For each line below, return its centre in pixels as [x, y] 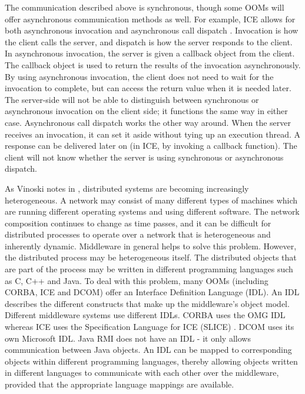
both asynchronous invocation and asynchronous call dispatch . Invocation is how [152, 30]
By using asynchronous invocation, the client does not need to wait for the [139, 76]
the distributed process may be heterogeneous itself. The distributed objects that [151, 257]
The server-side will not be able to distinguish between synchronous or [132, 99]
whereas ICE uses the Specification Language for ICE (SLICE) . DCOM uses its [150, 327]
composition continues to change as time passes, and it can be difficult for [138, 223]
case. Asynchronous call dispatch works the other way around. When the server [148, 122]
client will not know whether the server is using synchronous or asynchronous [144, 157]
